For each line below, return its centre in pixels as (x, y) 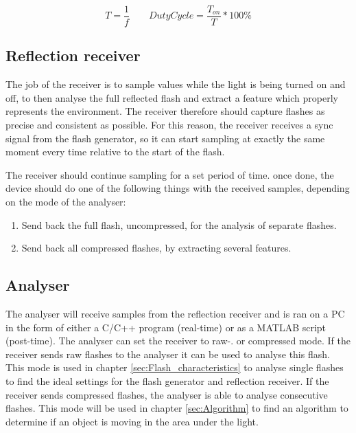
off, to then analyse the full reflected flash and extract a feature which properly (172, 97)
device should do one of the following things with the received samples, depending (178, 188)
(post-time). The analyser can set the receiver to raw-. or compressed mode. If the (178, 341)
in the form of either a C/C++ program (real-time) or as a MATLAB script (166, 327)
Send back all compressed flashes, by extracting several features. (156, 248)
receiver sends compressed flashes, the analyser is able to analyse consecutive (167, 394)
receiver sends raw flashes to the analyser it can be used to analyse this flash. (168, 354)
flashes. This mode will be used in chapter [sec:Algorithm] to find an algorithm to (177, 408)
